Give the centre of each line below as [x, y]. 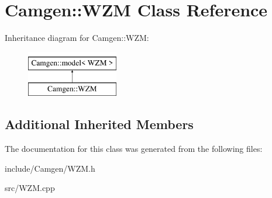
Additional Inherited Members [99, 124]
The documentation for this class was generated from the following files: [134, 149]
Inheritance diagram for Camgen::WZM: [77, 38]
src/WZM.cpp [30, 188]
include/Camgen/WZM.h [50, 168]
